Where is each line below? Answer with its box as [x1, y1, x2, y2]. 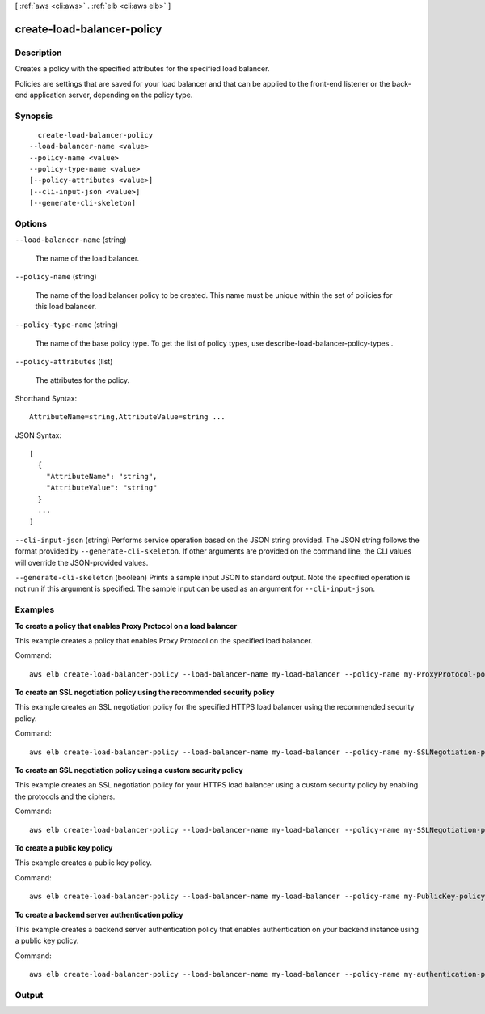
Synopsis [15, 110, 53, 121]
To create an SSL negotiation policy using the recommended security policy [15, 688, 275, 698]
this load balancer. [35, 301, 97, 311]
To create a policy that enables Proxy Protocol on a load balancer [15, 621, 238, 630]
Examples [15, 604, 55, 615]
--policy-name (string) [15, 272, 97, 282]
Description [15, 47, 62, 58]
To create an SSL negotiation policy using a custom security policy [15, 766, 243, 775]
